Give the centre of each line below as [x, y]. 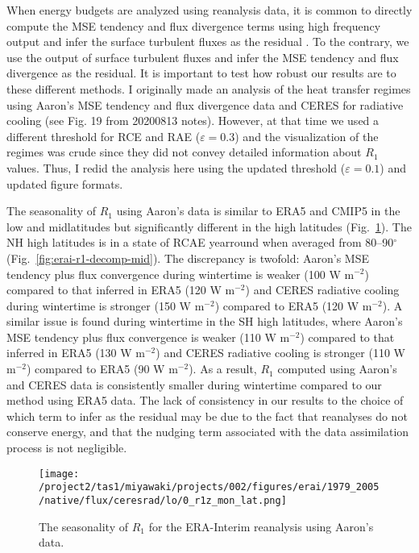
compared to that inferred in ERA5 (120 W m [121, 290]
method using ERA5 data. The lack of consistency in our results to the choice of [205, 400]
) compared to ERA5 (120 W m [293, 305]
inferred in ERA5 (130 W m [76, 353]
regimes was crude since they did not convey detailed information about [184, 152]
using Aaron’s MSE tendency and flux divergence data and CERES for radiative [205, 104]
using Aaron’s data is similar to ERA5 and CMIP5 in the [258, 211]
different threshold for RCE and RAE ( [104, 136]
